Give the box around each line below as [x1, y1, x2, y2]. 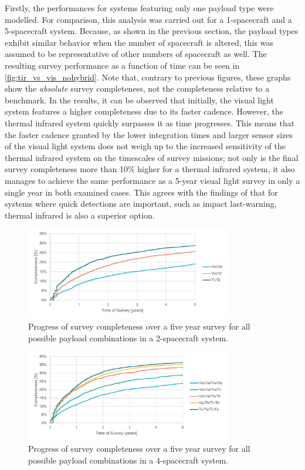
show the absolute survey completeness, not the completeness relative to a [5, 82, 270, 95]
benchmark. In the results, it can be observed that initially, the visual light [5, 93, 274, 106]
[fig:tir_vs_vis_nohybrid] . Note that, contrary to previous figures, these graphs [5, 70, 291, 83]
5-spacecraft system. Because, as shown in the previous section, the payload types [5, 25, 299, 37]
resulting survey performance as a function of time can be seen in [5, 59, 240, 71]
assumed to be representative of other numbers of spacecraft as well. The [5, 48, 267, 60]
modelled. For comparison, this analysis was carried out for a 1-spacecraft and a [5, 13, 292, 25]
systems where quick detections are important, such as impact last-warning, [5, 197, 277, 210]
